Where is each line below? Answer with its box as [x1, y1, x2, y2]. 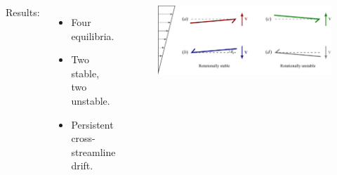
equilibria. [71, 28, 114, 43]
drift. [71, 158, 93, 173]
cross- [71, 131, 95, 145]
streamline [71, 144, 116, 159]
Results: [6, 5, 40, 19]
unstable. [71, 93, 110, 108]
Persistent [71, 117, 114, 131]
